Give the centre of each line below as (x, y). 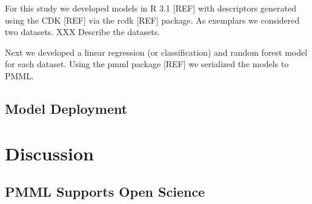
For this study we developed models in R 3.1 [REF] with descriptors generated (151, 8)
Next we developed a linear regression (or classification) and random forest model (156, 52)
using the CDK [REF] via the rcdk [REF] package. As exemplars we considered (152, 20)
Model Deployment (66, 108)
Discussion (49, 153)
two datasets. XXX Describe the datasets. (83, 32)
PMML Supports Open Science (105, 192)
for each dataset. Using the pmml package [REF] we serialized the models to (147, 64)
